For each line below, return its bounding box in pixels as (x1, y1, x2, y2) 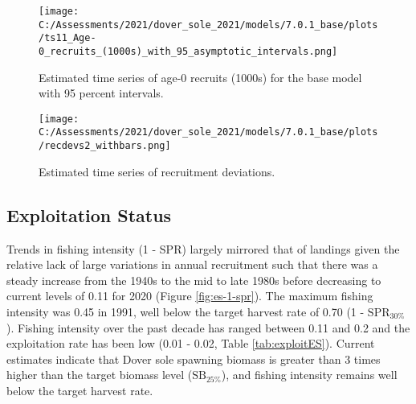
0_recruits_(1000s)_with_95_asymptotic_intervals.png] (39, 45, 338, 57)
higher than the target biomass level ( (6, 366, 193, 383)
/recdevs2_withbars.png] (39, 140, 171, 152)
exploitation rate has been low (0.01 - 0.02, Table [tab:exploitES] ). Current (6, 335, 375, 352)
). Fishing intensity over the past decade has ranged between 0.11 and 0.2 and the (6, 319, 410, 336)
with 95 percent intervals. (39, 85, 164, 101)
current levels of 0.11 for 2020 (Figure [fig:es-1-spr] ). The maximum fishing (6, 287, 373, 304)
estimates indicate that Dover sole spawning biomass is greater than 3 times (6, 350, 381, 367)
